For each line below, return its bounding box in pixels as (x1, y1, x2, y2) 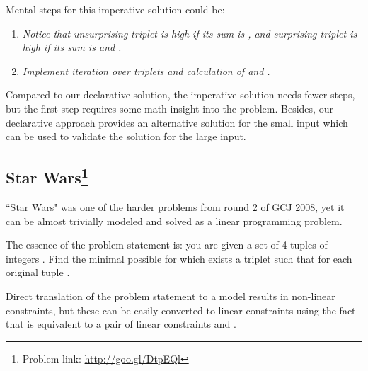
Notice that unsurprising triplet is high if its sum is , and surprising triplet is (22, 25, 357, 40)
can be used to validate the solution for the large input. (6, 129, 246, 144)
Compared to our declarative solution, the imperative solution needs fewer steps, (6, 87, 355, 102)
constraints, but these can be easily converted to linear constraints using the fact (6, 302, 356, 317)
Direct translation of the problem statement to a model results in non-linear (6, 288, 335, 303)
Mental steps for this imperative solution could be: (6, 2, 225, 16)
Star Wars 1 (6, 164, 88, 188)
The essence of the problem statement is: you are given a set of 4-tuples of (6, 237, 328, 252)
